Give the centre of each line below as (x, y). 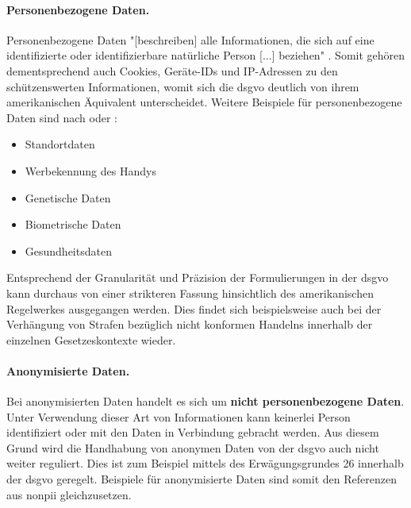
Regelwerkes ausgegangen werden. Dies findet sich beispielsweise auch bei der (194, 308)
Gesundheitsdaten (68, 250)
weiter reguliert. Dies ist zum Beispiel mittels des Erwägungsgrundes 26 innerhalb (205, 463)
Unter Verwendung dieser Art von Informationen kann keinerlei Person (179, 416)
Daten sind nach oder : (62, 117)
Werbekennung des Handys (90, 170)
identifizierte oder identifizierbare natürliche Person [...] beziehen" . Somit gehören (206, 55)
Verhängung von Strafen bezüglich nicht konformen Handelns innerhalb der (190, 324)
